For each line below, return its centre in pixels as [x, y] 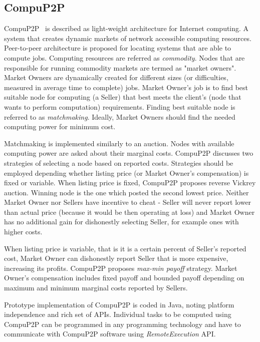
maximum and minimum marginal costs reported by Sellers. [96, 288]
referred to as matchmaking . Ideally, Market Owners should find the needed [120, 116]
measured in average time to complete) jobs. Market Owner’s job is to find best [126, 87]
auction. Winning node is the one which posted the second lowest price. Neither [126, 192]
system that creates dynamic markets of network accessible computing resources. [128, 38]
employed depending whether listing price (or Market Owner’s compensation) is [126, 173]
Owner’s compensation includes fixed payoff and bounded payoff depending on [124, 278]
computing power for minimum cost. [60, 126]
